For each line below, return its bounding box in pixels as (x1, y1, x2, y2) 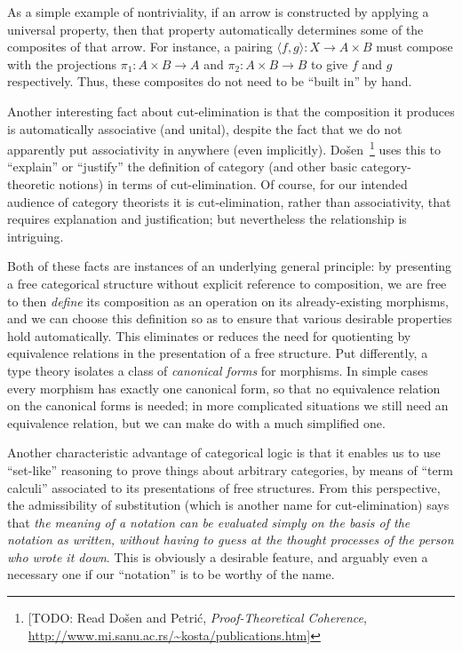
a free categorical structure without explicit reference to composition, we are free (7, 274, 447, 292)
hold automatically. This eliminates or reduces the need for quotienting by (7, 326, 411, 345)
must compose (376, 37, 453, 56)
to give (311, 54, 348, 73)
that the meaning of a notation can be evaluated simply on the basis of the (7, 512, 410, 531)
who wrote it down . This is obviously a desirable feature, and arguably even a (7, 547, 428, 566)
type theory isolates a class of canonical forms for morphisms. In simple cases (7, 361, 428, 379)
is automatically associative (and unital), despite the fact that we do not (7, 119, 402, 138)
